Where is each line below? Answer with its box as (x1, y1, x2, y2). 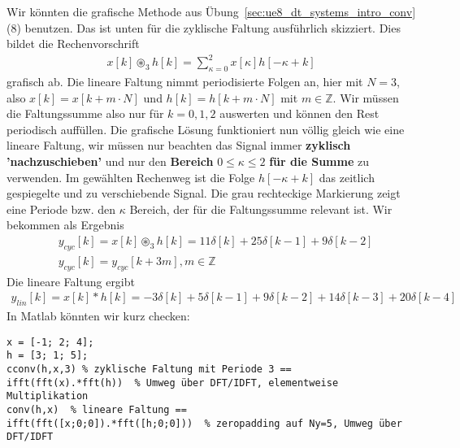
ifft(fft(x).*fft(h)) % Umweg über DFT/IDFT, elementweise (7, 376, 339, 389)
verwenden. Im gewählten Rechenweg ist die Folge (7, 168, 255, 185)
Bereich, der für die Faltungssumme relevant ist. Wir (129, 200, 393, 217)
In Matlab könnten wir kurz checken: (7, 307, 190, 324)
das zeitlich (319, 168, 375, 185)
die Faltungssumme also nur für (7, 105, 164, 122)
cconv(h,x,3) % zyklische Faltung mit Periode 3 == (7, 363, 292, 376)
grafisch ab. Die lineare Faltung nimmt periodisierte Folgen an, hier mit (7, 73, 363, 90)
